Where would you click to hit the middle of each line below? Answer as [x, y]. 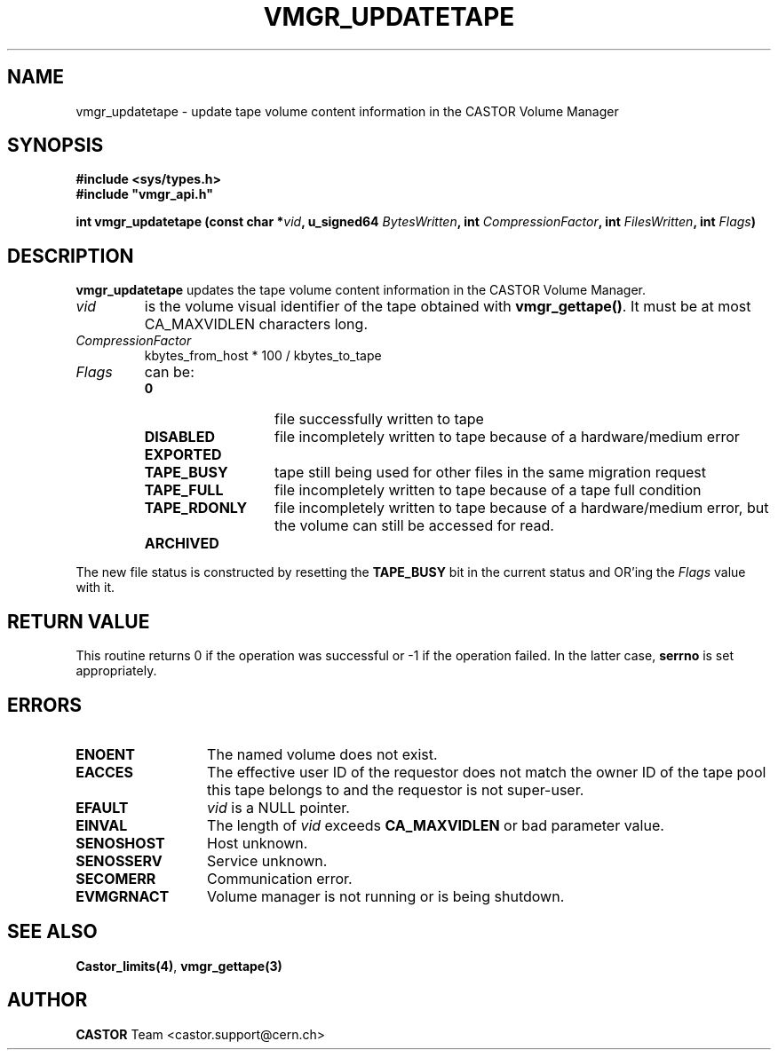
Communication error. [280, 878]
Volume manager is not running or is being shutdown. [386, 896]
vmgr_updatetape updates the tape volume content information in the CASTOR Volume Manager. [361, 290]
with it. [95, 588]
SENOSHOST [120, 843]
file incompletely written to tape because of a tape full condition [488, 490]
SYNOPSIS [56, 146]
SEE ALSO [52, 932]
